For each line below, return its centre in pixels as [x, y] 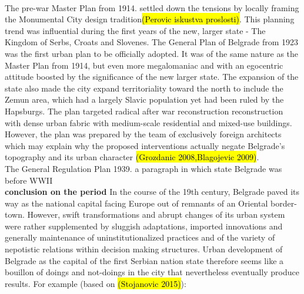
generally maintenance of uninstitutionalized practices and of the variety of [140, 237]
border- [283, 203]
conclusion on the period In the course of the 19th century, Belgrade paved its [152, 192]
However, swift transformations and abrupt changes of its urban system [156, 214]
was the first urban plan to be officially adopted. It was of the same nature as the [152, 53]
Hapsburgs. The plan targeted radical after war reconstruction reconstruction [144, 111]
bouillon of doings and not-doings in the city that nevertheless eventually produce [152, 272]
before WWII [29, 180]
